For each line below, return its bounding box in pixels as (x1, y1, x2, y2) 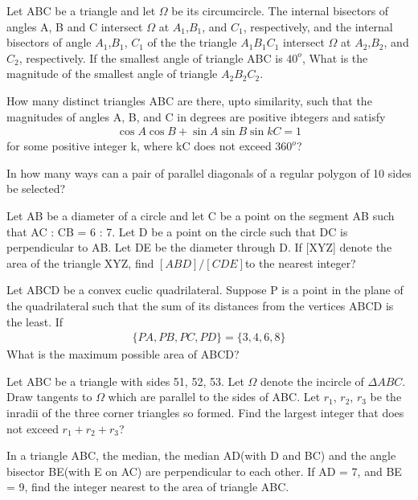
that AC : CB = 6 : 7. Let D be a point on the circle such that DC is (6, 223, 348, 240)
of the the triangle (147, 34, 237, 51)
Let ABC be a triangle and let (6, 2, 156, 18)
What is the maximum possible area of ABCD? (6, 346, 240, 363)
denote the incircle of (260, 372, 364, 389)
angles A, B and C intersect (6, 18, 143, 35)
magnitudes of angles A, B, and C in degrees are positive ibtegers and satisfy (6, 108, 386, 125)
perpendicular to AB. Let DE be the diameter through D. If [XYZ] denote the (6, 239, 392, 256)
